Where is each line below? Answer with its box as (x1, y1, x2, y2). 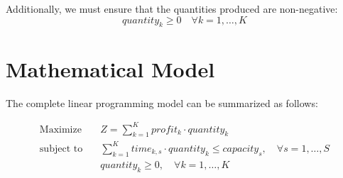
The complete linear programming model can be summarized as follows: (6, 95, 318, 110)
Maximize (39, 124, 82, 135)
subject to (39, 143, 83, 154)
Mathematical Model (6, 54, 215, 83)
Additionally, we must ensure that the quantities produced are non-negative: (6, 1, 338, 16)
